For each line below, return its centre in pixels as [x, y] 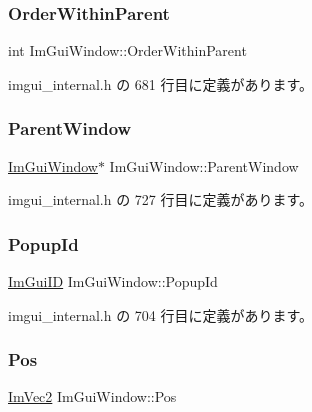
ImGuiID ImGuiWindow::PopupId [113, 281]
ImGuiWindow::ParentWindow [204, 165]
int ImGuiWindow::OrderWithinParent [127, 50]
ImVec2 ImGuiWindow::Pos [92, 396]
